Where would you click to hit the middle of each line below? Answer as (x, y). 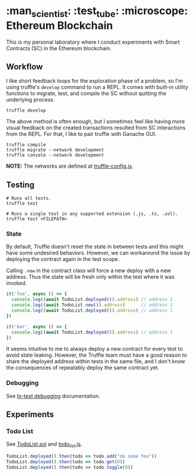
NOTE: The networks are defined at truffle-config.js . (70, 166)
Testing (20, 185)
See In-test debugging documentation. (53, 396)
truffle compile (26, 145)
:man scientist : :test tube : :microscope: (97, 12)
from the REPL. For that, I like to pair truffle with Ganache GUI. (81, 134)
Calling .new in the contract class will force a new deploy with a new (89, 270)
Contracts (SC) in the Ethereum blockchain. (59, 48)
